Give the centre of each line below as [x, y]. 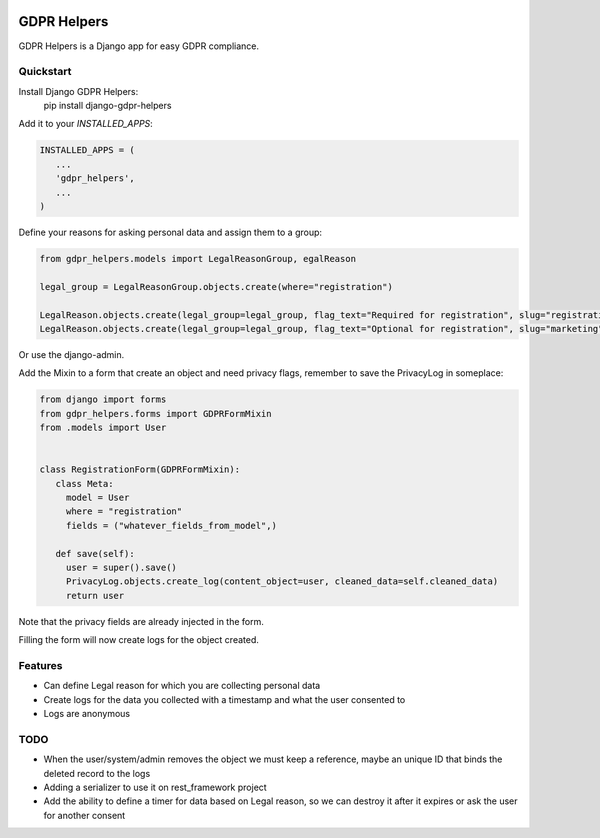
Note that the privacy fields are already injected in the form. [141, 621]
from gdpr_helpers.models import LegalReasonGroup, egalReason [198, 258]
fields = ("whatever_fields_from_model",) [171, 525]
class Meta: [84, 483]
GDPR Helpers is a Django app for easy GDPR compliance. [139, 46]
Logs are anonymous [87, 714]
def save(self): [95, 553]
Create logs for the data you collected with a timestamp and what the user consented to [224, 699]
